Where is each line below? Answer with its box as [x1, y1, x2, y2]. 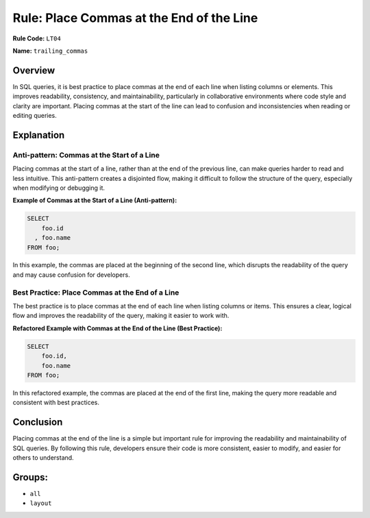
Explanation [12, 129, 65, 140]
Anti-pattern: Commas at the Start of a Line [12, 150, 160, 160]
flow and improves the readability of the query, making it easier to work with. [12, 312, 230, 320]
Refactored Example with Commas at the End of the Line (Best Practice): [12, 324, 223, 332]
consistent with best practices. [12, 398, 99, 407]
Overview [12, 64, 56, 76]
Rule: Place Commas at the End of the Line [12, 10, 258, 25]
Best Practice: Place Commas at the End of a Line [12, 288, 180, 297]
